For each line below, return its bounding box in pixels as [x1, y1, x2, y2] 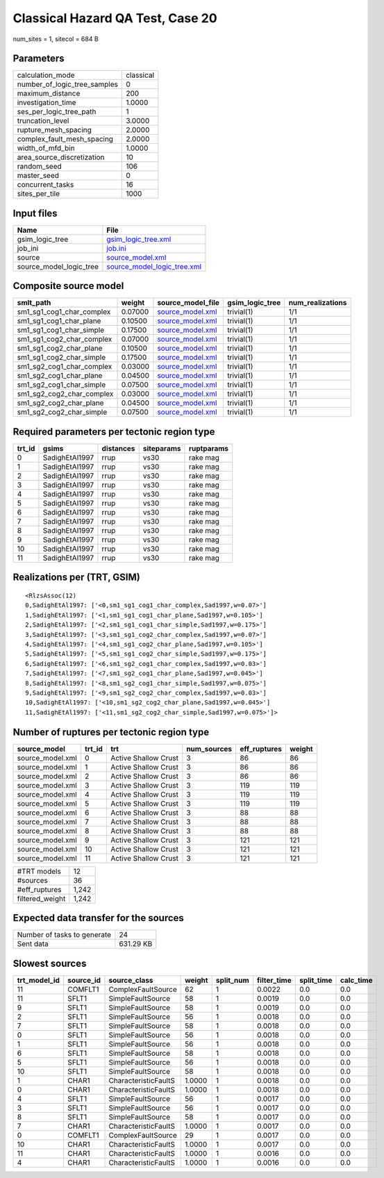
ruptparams [188, 444, 229, 453]
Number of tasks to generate [17, 930, 111, 940]
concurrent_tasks [17, 180, 74, 190]
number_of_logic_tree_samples [17, 80, 118, 90]
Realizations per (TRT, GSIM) [12, 572, 140, 583]
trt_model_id [17, 975, 60, 985]
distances [101, 444, 135, 453]
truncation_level [17, 116, 69, 126]
